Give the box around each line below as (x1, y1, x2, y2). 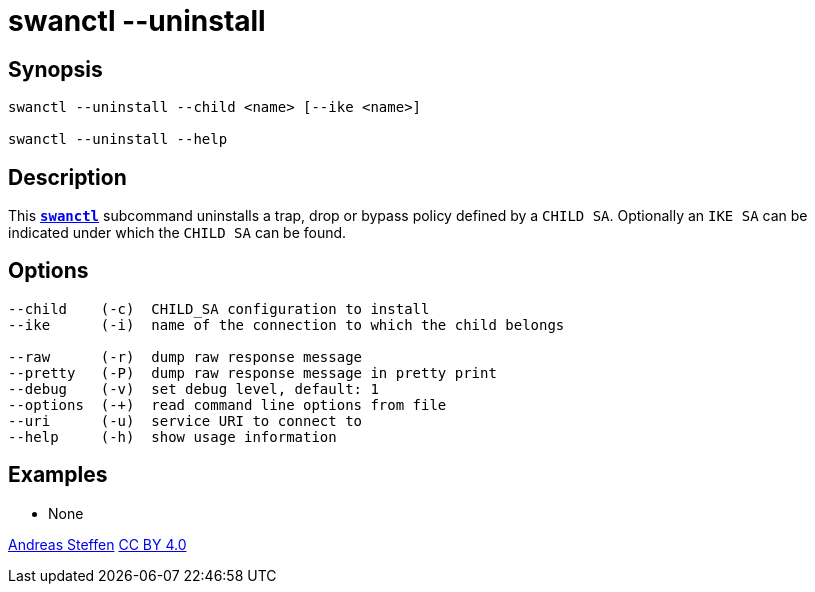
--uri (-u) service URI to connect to (8, 412, 363, 429)
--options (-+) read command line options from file (8, 396, 447, 413)
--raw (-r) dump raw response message (8, 348, 363, 365)
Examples (8, 462, 108, 488)
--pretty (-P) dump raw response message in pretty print (8, 364, 497, 381)
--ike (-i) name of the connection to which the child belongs (8, 316, 565, 333)
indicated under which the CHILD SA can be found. (8, 224, 347, 242)
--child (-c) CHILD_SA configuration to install (8, 300, 430, 317)
